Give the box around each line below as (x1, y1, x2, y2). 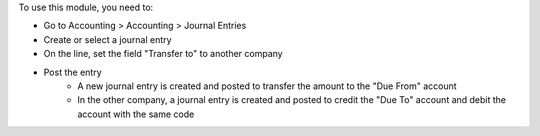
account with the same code (77, 108, 195, 120)
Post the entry (43, 66, 102, 78)
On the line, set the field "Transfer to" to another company (43, 48, 284, 60)
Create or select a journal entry (43, 33, 172, 45)
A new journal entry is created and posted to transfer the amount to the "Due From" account (77, 80, 457, 92)
